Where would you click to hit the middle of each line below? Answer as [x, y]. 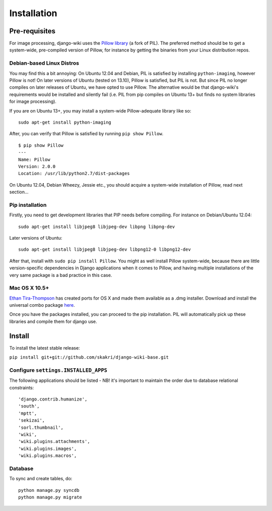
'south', [29, 406]
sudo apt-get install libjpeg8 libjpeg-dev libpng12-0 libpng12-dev [105, 249]
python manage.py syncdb [49, 490]
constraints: [22, 387]
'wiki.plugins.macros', [48, 456]
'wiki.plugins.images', [48, 448]
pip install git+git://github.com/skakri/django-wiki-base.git [89, 357]
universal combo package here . [42, 305]
